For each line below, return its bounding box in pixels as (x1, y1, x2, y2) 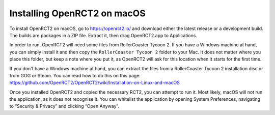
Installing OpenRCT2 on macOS (9, 8, 146, 19)
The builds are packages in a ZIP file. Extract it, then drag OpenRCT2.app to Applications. (9, 32, 197, 38)
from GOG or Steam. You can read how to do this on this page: (9, 72, 141, 78)
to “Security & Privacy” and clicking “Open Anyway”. (9, 103, 120, 109)
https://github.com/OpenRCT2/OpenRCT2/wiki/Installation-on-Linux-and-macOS (9, 79, 180, 86)
